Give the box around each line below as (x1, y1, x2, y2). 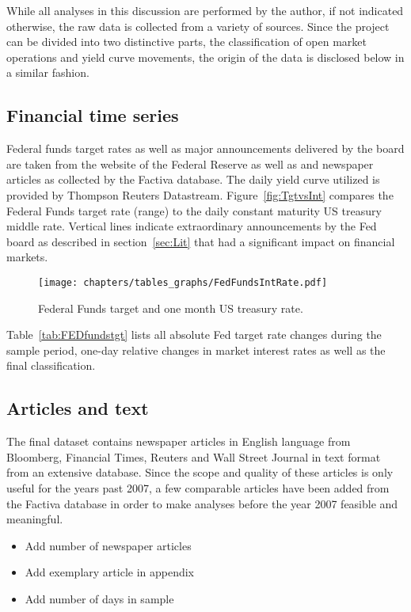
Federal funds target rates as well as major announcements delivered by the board (6, 140, 405, 157)
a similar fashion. (6, 64, 89, 81)
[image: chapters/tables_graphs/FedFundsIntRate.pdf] (38, 276, 328, 288)
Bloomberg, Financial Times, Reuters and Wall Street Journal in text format (6, 448, 381, 465)
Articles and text (6, 396, 149, 420)
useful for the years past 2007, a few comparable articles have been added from (6, 479, 390, 496)
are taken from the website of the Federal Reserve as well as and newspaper (6, 155, 374, 172)
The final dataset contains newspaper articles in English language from (6, 433, 351, 450)
